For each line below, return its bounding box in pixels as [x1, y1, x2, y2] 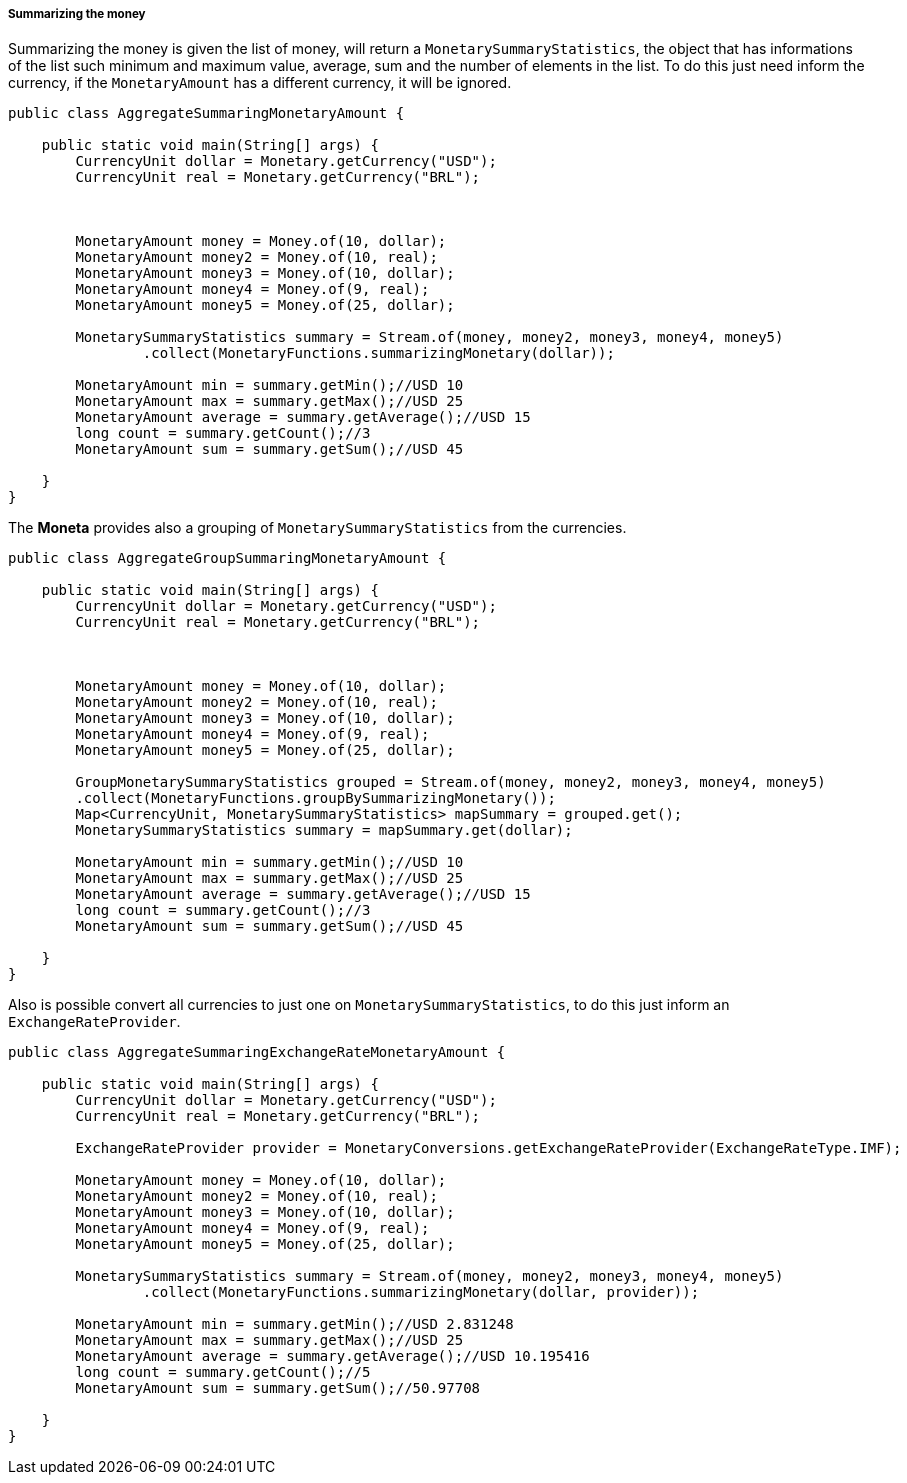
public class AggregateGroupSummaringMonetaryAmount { [8, 550, 447, 567]
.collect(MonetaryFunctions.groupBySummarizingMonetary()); [75, 790, 556, 807]
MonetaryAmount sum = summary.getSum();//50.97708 [75, 1380, 481, 1397]
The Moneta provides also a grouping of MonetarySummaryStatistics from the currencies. [8, 519, 627, 537]
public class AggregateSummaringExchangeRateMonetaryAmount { [8, 1044, 506, 1061]
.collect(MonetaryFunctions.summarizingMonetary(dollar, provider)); [142, 1284, 700, 1301]
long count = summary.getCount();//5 [75, 1364, 371, 1381]
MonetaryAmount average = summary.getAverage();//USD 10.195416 [75, 1348, 590, 1365]
